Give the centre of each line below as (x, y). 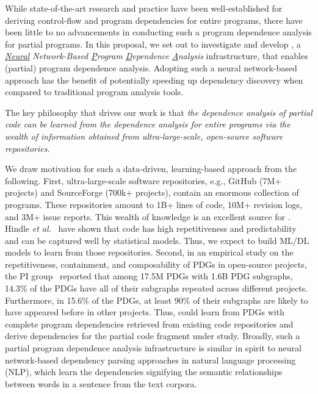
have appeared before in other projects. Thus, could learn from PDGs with (145, 312)
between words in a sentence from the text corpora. (101, 383)
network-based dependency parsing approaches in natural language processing (150, 360)
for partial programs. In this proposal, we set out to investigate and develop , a (153, 44)
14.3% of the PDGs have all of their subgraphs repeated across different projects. (157, 288)
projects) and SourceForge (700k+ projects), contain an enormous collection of (152, 192)
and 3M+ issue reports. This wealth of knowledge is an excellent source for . (148, 216)
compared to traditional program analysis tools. (94, 92)
